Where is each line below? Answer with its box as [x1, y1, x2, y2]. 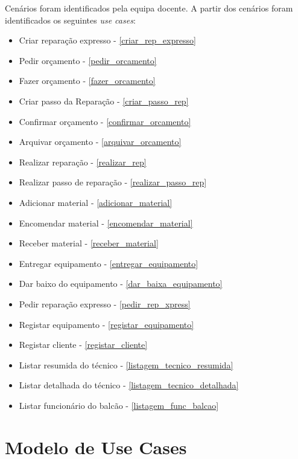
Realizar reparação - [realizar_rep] [19, 155, 147, 168]
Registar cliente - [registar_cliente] [19, 338, 148, 351]
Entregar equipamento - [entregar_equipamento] [19, 257, 198, 269]
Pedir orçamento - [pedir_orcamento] [19, 54, 157, 66]
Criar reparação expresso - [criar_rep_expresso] [19, 34, 196, 47]
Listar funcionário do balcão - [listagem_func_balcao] [19, 399, 219, 411]
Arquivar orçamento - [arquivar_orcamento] [19, 135, 182, 148]
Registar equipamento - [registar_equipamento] [19, 318, 194, 330]
